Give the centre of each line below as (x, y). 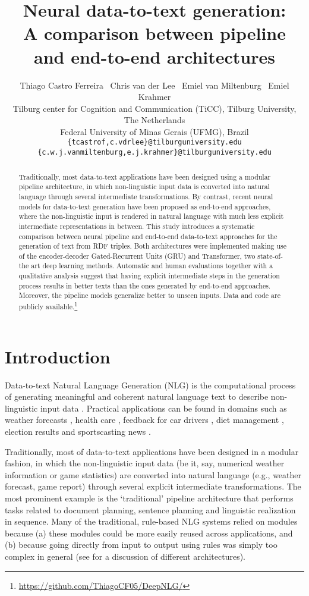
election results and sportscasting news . (78, 432)
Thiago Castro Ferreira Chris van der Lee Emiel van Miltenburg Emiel (154, 85)
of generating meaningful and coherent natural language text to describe (137, 396)
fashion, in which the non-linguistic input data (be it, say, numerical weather (145, 463)
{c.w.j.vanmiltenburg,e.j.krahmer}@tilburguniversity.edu (154, 153)
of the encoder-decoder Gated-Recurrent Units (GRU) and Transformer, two (137, 255)
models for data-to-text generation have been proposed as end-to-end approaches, (145, 206)
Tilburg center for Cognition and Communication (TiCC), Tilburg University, (154, 108)
